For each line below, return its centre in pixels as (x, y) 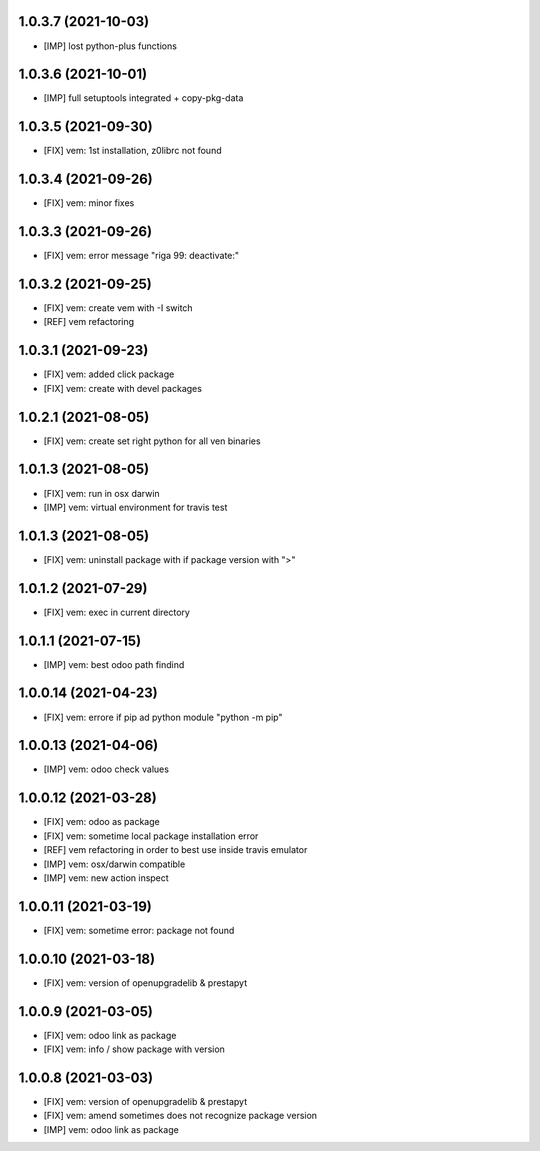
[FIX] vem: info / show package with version (134, 1049)
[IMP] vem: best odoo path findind (114, 664)
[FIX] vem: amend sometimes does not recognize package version (180, 1116)
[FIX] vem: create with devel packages (122, 388)
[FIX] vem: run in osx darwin (101, 493)
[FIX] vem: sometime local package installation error (151, 836)
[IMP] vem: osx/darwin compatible (114, 864)
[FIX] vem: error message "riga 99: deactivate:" (141, 256)
